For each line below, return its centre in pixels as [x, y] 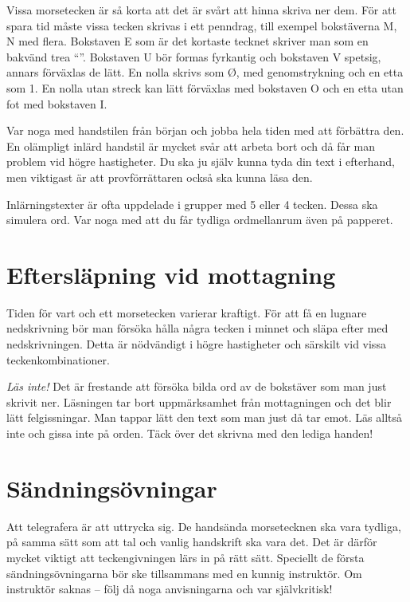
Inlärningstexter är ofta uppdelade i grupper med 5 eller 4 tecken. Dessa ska [192, 204]
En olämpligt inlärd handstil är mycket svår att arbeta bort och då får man [191, 146]
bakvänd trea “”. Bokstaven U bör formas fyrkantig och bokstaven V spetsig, [194, 56]
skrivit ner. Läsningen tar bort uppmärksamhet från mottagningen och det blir [199, 401]
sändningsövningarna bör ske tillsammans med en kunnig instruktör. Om [184, 573]
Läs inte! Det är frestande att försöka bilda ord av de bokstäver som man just [197, 386]
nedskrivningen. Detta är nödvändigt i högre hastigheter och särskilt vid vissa [196, 344]
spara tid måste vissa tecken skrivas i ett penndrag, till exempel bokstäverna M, [202, 25]
